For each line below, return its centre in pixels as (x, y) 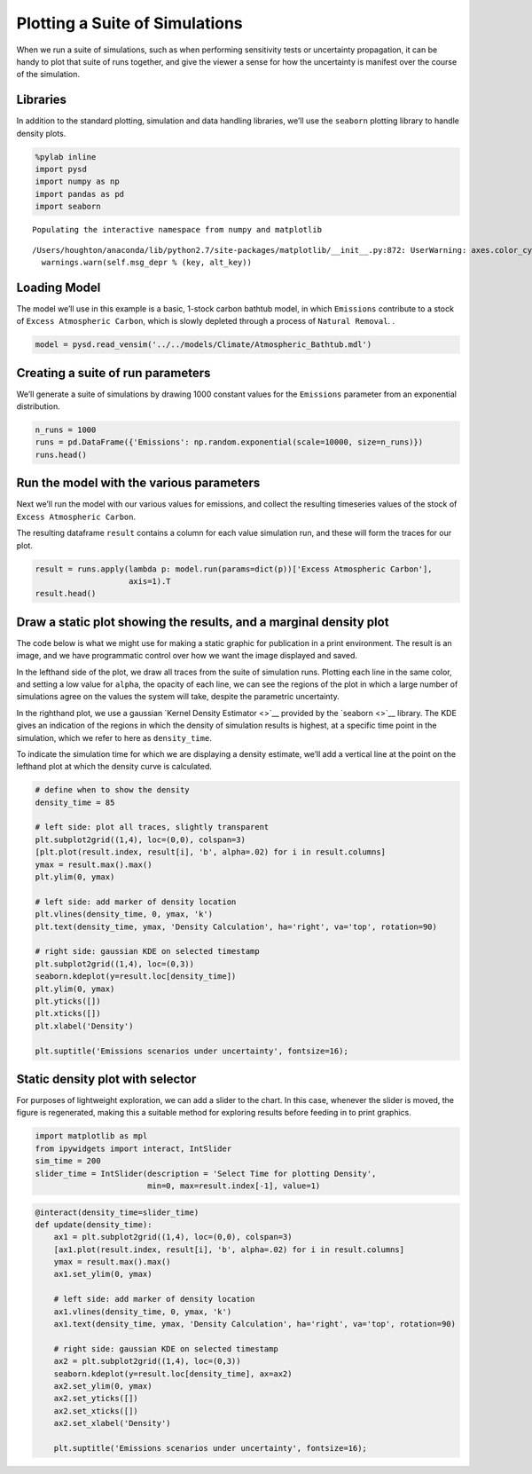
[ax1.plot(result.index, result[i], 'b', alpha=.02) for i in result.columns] (229, 1249)
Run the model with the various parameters (138, 483)
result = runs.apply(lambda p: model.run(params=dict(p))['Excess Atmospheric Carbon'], (234, 569)
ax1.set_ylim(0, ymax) (103, 1274)
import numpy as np (77, 181)
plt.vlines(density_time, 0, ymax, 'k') (124, 914)
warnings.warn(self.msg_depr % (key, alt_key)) (147, 262)
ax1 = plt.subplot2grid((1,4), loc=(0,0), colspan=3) (173, 1237)
